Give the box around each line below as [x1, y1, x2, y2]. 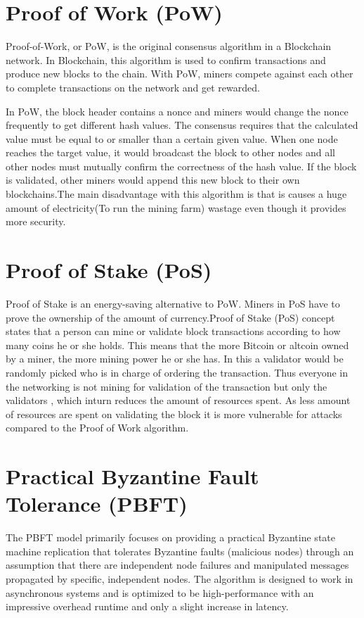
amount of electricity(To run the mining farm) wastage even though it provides [6, 200, 346, 215]
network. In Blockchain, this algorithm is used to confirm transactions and [6, 52, 326, 67]
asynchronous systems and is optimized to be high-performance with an [6, 585, 314, 600]
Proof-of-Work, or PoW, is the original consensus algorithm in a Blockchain [6, 39, 332, 53]
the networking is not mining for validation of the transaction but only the [6, 379, 327, 393]
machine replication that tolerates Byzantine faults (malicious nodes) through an [6, 543, 354, 558]
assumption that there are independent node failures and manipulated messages [6, 557, 349, 572]
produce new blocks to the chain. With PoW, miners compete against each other [6, 66, 353, 81]
